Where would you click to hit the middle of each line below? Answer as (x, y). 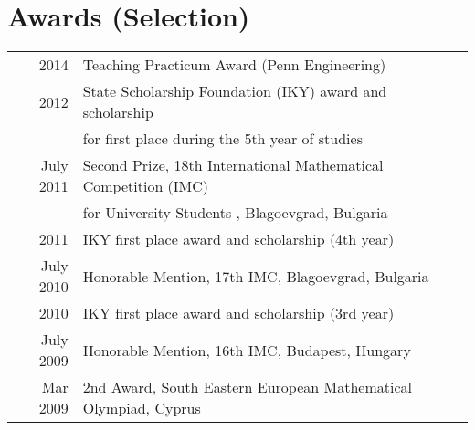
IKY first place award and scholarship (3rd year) (238, 313)
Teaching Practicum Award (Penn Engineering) (234, 65)
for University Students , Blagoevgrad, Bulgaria (235, 213)
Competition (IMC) (146, 186)
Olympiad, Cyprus (142, 408)
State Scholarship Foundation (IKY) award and (235, 91)
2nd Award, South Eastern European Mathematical (247, 387)
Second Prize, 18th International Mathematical (233, 165)
